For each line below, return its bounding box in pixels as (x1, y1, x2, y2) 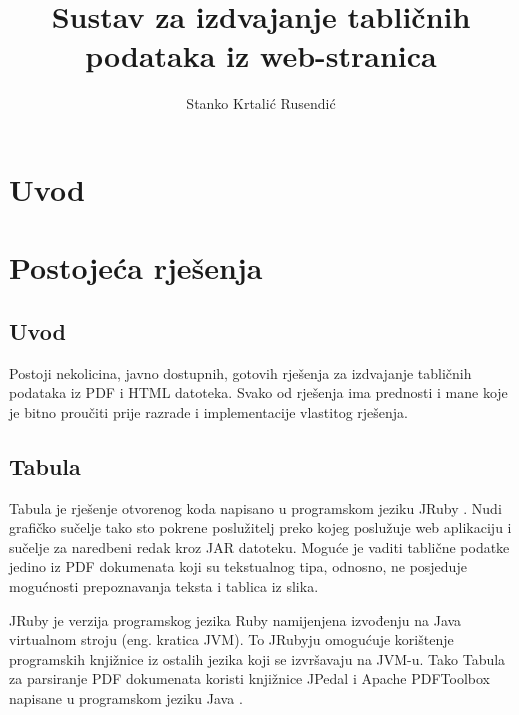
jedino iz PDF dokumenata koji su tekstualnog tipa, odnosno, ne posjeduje (9, 556, 467, 577)
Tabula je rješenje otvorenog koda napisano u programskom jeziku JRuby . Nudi (9, 497, 502, 518)
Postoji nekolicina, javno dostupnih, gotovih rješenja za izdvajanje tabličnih (9, 362, 472, 383)
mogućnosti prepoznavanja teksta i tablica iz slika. (9, 576, 319, 597)
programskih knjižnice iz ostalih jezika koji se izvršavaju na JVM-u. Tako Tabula (9, 648, 506, 669)
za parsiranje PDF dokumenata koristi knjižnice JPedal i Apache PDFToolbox (9, 668, 490, 689)
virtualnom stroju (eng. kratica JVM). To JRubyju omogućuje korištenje (9, 629, 454, 650)
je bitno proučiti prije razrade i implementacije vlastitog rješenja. (9, 401, 408, 422)
